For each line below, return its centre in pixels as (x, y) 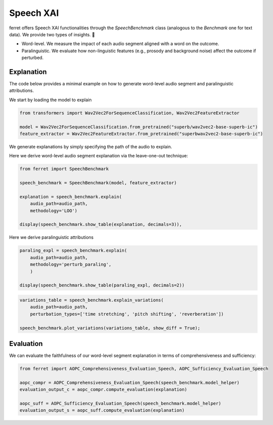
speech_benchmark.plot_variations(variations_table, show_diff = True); (110, 328)
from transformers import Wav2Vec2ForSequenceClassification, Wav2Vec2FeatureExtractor (130, 113)
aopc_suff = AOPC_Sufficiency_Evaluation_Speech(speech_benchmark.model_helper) (120, 403)
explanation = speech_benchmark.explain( (71, 197)
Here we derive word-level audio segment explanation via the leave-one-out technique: (99, 156)
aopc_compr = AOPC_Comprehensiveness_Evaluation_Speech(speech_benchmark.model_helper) (130, 383)
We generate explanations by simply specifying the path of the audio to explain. (91, 146)
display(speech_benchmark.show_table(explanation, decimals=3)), (101, 224)
